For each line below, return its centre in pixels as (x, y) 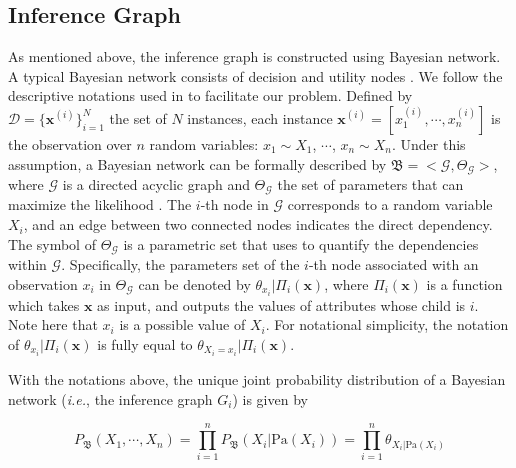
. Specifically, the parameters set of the (180, 264)
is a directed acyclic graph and (156, 184)
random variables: (204, 143)
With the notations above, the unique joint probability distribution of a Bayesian (257, 379)
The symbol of (52, 243)
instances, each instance (260, 117)
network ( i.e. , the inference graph (110, 398)
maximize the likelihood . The (100, 204)
